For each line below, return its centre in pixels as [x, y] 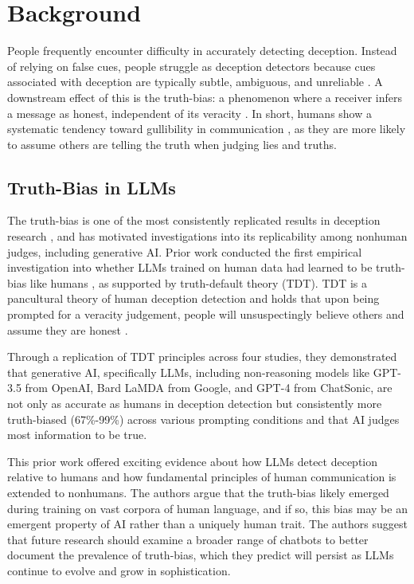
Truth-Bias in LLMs [92, 187]
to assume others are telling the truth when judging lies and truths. [172, 144]
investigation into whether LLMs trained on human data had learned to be [190, 267]
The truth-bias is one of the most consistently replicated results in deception [194, 220]
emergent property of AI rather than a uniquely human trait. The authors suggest [207, 524]
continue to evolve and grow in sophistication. [119, 570]
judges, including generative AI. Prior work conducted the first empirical [185, 251]
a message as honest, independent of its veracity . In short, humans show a [189, 113]
